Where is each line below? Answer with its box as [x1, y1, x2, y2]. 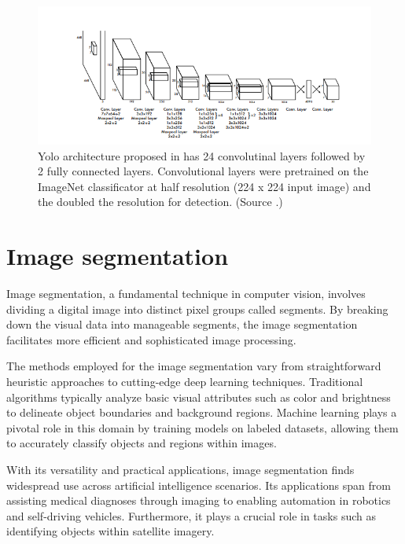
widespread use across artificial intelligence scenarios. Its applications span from [6, 476, 391, 493]
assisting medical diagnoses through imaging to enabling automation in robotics [6, 492, 391, 509]
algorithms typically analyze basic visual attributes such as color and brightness [6, 388, 391, 405]
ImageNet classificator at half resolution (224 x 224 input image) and [38, 178, 371, 194]
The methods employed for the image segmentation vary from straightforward [6, 358, 381, 374]
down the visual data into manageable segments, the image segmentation [6, 316, 358, 333]
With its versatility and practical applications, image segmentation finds [6, 461, 355, 477]
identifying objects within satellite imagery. [6, 523, 215, 539]
